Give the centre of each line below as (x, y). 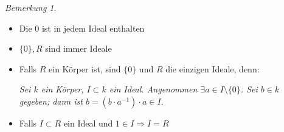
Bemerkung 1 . (31, 7)
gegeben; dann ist (51, 101)
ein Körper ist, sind (85, 68)
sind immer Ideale (78, 48)
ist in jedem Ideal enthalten (93, 28)
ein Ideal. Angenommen (153, 89)
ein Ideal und (88, 123)
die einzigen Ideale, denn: (213, 68)
